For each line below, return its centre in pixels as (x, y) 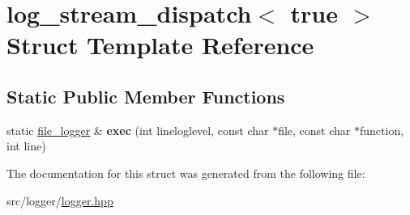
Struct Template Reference (160, 45)
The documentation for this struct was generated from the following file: (186, 173)
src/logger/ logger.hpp (60, 200)
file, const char (314, 130)
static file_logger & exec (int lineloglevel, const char (138, 130)
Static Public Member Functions (146, 96)
